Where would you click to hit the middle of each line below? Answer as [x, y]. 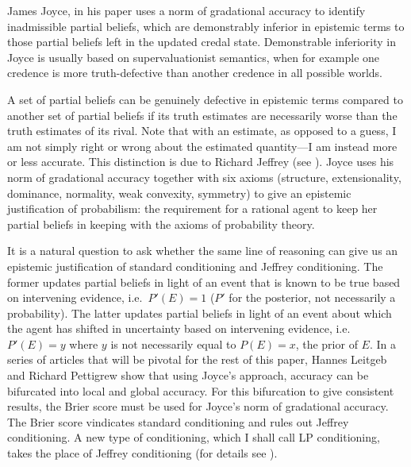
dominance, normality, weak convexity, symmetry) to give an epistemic [179, 193]
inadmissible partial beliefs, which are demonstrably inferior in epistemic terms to [206, 26]
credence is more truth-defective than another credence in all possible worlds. [195, 73]
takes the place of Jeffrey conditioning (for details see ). [142, 453]
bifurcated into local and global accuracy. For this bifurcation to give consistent [201, 390]
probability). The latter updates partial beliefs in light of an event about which [200, 313]
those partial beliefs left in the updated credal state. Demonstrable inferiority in [202, 42]
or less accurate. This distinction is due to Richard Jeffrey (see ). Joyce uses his [201, 162]
